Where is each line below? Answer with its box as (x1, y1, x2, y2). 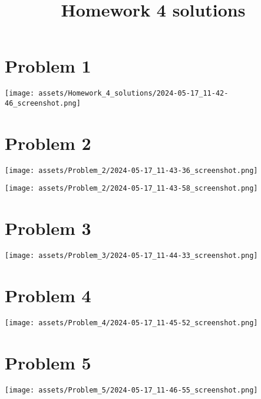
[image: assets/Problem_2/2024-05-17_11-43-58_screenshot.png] (5, 184, 258, 193)
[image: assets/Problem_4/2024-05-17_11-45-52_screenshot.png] (5, 318, 258, 327)
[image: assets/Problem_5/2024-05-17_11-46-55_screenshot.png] (5, 385, 258, 394)
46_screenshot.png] (5, 99, 81, 107)
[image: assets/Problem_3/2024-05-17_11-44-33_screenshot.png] (5, 251, 258, 260)
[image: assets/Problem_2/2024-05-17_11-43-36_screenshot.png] (5, 166, 258, 175)
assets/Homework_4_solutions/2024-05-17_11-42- (38, 89, 229, 98)
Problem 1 (5, 54, 91, 78)
